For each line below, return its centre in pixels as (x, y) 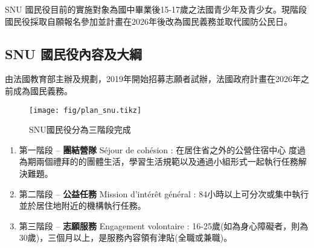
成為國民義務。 (43, 90)
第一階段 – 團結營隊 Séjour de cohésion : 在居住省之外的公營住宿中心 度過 (162, 149)
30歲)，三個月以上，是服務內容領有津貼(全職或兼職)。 (126, 237)
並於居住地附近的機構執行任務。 (82, 205)
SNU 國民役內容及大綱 (73, 53)
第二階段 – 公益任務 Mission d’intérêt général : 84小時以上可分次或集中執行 (164, 193)
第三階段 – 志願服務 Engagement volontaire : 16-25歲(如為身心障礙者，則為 (164, 225)
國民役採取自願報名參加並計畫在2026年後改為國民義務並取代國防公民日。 (149, 21)
